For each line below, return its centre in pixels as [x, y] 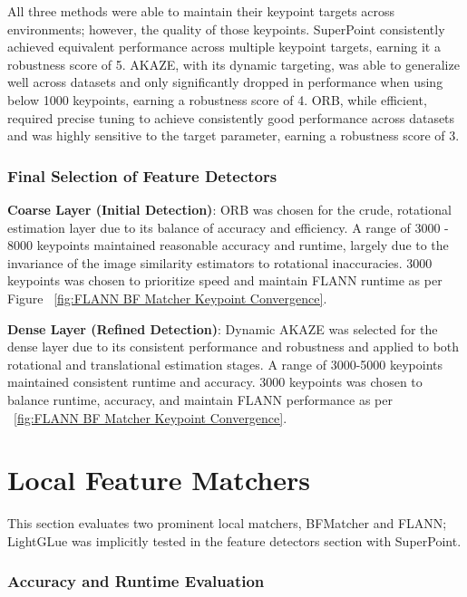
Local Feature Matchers [159, 480]
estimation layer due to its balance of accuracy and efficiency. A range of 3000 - [228, 227]
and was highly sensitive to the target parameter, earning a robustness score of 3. [233, 135]
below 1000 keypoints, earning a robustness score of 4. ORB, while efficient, [217, 99]
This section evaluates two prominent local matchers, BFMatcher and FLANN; [227, 523]
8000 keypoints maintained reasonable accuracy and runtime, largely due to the [228, 245]
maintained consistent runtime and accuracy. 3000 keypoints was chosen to [215, 382]
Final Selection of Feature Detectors [142, 175]
